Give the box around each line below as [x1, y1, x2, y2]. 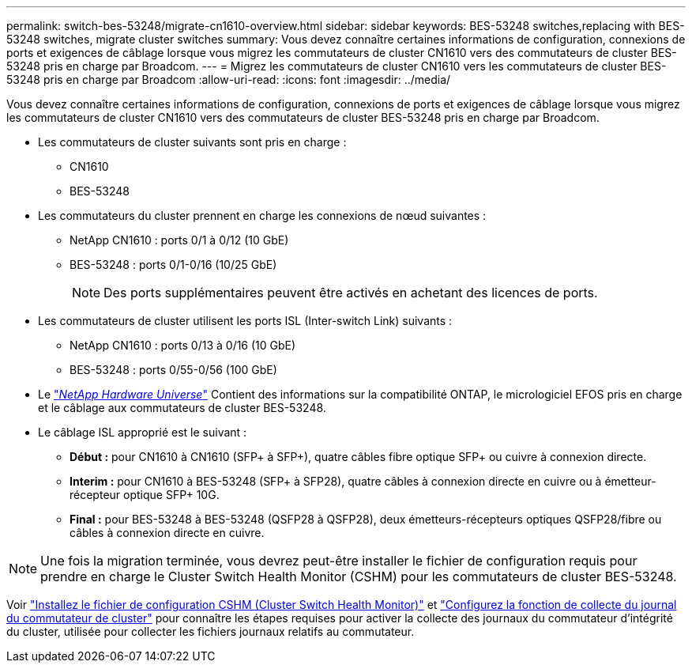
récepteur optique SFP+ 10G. [70, 488, 220, 501]
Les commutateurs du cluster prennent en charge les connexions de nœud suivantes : [38, 209, 487, 222]
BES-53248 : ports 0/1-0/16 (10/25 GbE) [70, 258, 277, 271]
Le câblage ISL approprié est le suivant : [38, 425, 247, 439]
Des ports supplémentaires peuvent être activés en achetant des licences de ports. [103, 285, 598, 300]
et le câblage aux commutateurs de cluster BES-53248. [38, 401, 326, 414]
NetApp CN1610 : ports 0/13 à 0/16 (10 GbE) [70, 338, 296, 352]
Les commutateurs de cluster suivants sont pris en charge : [38, 135, 347, 149]
